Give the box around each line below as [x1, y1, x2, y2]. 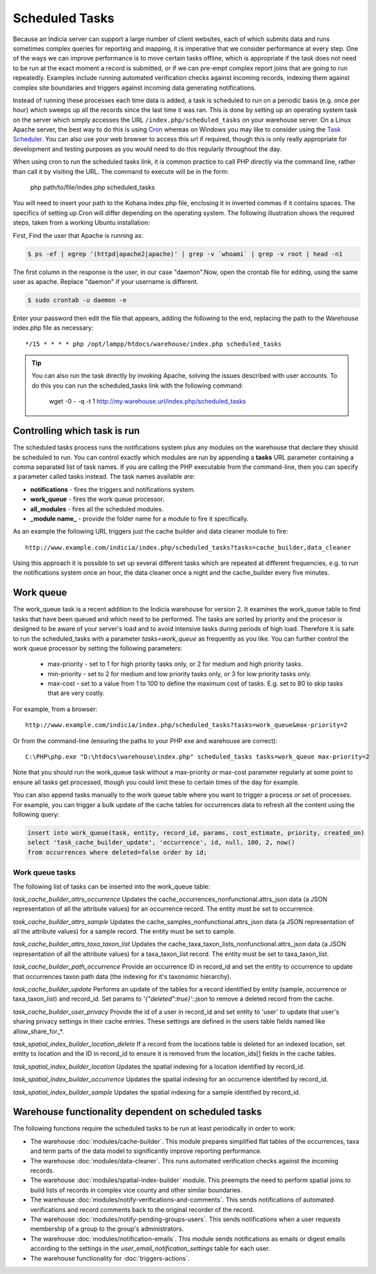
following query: [13, 811, 60, 818]
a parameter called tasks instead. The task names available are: [13, 472, 195, 481]
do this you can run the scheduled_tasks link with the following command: [31, 381, 243, 390]
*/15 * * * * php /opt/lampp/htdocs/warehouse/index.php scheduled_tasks [25, 340, 282, 348]
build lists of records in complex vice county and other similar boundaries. [30, 1186, 243, 1194]
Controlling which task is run [13, 425, 140, 437]
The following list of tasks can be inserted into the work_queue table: [13, 882, 211, 891]
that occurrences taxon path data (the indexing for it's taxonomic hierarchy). [13, 972, 232, 980]
